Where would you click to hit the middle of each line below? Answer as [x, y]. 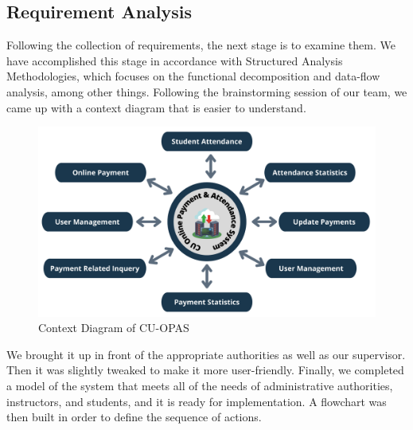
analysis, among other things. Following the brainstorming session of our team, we [207, 91]
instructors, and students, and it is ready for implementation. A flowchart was [197, 401]
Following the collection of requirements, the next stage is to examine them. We [201, 45]
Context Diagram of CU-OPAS [114, 328]
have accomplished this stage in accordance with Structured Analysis [175, 60]
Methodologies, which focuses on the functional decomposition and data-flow [193, 76]
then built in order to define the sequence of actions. [134, 417]
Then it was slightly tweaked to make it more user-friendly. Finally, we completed [205, 370]
